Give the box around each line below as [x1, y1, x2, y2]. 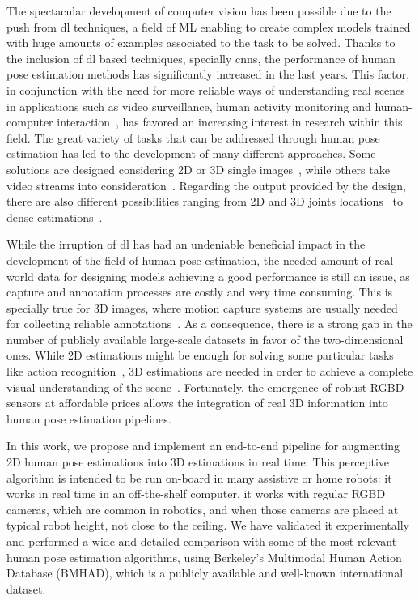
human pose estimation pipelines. [6, 410, 171, 427]
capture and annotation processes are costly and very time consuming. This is [6, 283, 393, 300]
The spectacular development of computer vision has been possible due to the [6, 2, 391, 19]
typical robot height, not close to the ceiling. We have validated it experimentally [6, 517, 409, 534]
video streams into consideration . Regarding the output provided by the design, [6, 177, 406, 194]
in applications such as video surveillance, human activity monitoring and [6, 97, 371, 114]
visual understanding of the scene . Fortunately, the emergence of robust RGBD [6, 378, 404, 395]
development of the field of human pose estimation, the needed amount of [6, 251, 371, 268]
